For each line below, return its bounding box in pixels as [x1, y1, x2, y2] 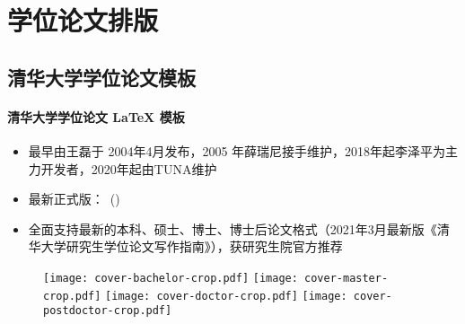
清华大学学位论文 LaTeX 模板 [7, 107, 185, 126]
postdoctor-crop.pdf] [43, 304, 172, 318]
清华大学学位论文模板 [7, 63, 196, 91]
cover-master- [304, 271, 389, 285]
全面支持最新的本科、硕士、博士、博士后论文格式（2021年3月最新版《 [28, 219, 437, 238]
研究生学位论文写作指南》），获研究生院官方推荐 [66, 237, 343, 256]
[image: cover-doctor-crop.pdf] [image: [105, 289, 347, 302]
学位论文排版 [7, 2, 159, 39]
